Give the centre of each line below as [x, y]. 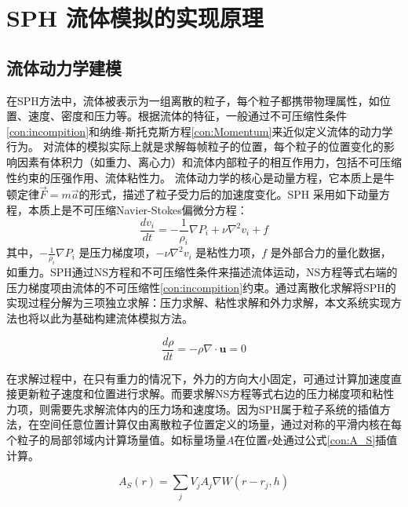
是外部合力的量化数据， [331, 252]
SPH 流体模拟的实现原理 [135, 18]
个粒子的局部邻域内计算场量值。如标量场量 [116, 440]
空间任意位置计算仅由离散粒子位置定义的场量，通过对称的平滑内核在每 [220, 424]
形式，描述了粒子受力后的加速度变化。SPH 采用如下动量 [234, 194]
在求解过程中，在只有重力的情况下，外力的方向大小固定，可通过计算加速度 [199, 378]
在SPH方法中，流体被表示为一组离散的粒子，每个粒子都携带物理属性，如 [193, 100]
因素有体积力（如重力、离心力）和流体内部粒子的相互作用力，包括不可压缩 [209, 161]
